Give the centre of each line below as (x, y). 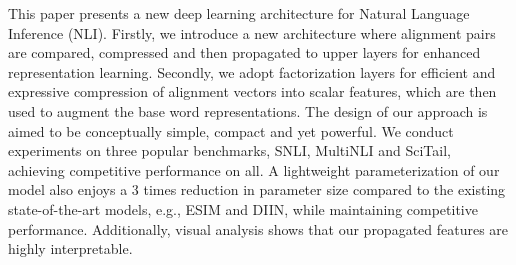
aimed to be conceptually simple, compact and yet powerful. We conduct (231, 130)
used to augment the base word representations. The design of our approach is (248, 110)
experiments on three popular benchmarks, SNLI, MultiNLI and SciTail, (229, 150)
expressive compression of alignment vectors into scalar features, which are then (252, 91)
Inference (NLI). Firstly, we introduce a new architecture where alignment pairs (252, 32)
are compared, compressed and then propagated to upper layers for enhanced (244, 52)
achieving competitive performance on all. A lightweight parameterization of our (254, 169)
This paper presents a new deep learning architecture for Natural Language (239, 13)
